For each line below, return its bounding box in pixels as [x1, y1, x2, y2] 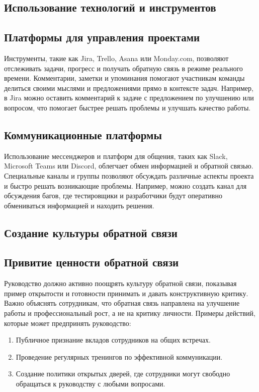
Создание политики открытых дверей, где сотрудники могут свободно [16, 368, 230, 379]
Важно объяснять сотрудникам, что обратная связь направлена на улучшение [4, 298, 240, 308]
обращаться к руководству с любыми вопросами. [16, 378, 165, 389]
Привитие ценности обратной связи [4, 254, 179, 270]
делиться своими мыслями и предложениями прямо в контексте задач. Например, [4, 82, 253, 93]
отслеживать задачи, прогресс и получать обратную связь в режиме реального [4, 63, 243, 73]
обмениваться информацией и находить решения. [4, 200, 154, 210]
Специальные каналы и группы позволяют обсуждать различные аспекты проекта [4, 170, 254, 181]
